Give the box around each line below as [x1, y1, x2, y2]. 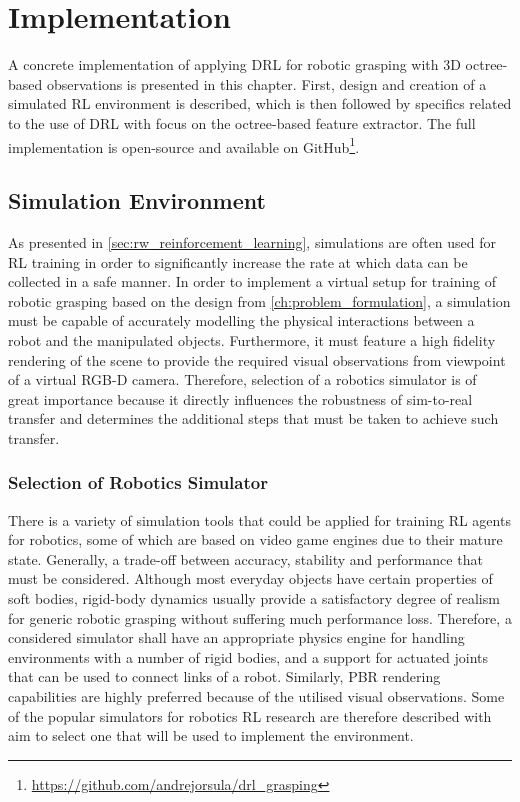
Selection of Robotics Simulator [8, 470, 268, 495]
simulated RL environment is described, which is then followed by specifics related [8, 93, 512, 114]
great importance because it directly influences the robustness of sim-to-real [8, 388, 473, 409]
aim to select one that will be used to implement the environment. [8, 725, 414, 746]
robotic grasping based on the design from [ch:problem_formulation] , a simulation [8, 290, 511, 311]
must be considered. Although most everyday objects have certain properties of [8, 568, 493, 589]
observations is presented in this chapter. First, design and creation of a [46, 73, 487, 94]
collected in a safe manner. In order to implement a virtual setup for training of [8, 271, 497, 292]
